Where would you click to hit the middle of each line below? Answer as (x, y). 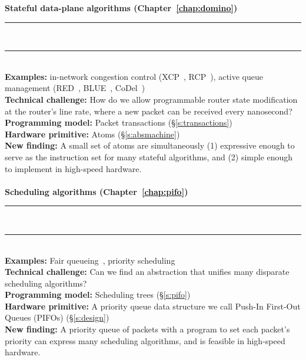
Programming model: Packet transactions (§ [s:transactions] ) (119, 122)
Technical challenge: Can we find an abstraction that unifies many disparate (147, 272)
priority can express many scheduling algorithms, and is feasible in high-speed (145, 340)
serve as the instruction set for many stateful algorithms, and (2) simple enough (149, 157)
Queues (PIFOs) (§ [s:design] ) (57, 317)
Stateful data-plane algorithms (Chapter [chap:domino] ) (121, 8)
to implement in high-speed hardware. (73, 168)
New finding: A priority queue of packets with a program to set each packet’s (147, 329)
